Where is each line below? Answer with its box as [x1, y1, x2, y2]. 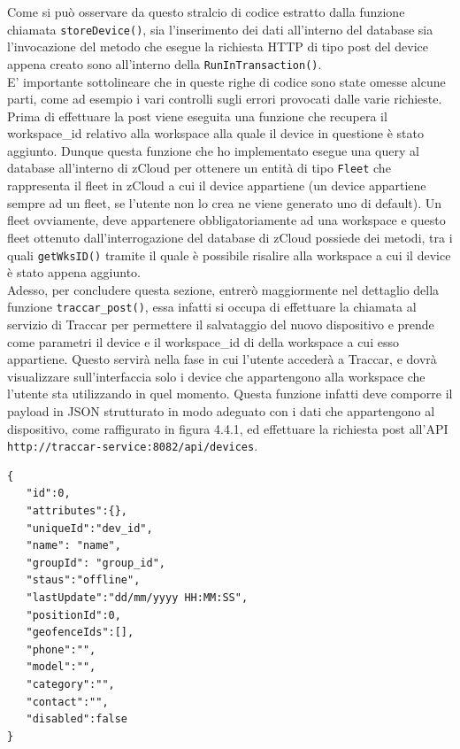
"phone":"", [26, 643, 96, 656]
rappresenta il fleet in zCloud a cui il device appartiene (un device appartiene [7, 176, 426, 195]
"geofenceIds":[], [26, 626, 134, 639]
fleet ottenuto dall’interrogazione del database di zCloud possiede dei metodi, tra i [7, 228, 453, 246]
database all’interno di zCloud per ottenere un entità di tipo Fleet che [7, 158, 391, 177]
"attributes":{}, [26, 505, 128, 517]
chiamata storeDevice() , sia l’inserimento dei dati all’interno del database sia [7, 19, 433, 38]
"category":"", [26, 677, 115, 691]
